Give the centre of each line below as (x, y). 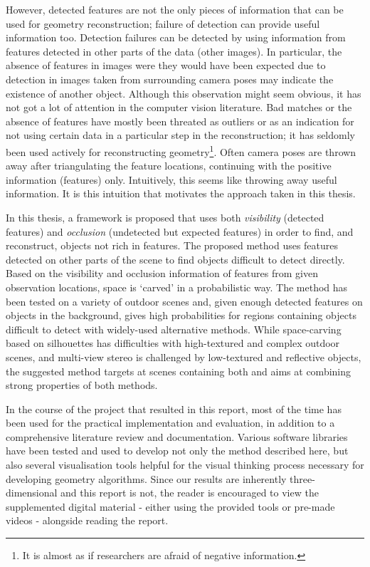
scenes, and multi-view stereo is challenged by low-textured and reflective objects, (184, 357)
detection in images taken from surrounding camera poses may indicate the (170, 79)
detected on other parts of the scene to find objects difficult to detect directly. (175, 259)
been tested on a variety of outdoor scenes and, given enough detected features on (184, 301)
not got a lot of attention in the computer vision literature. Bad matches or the (179, 107)
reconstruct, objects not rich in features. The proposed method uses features (172, 245)
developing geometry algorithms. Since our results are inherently (146, 478)
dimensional (32, 493)
